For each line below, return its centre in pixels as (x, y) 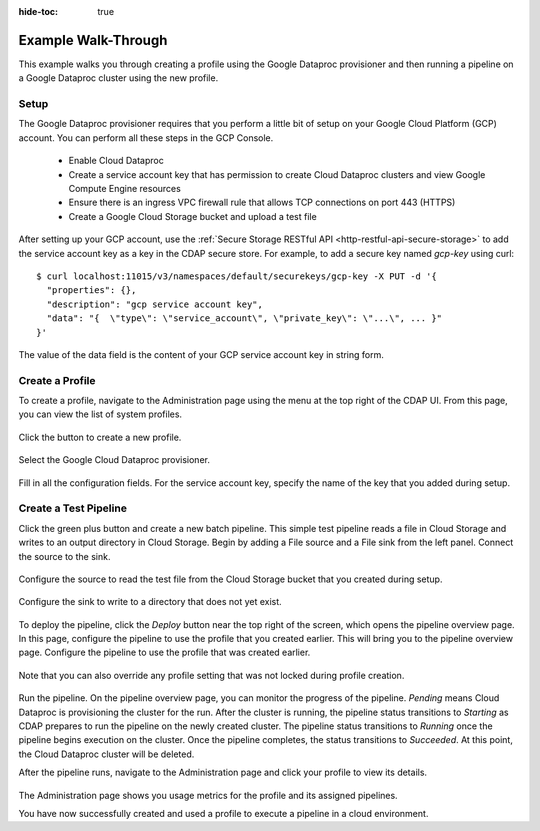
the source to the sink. (64, 556)
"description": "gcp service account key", (155, 304)
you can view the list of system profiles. (100, 414)
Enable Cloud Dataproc (116, 161)
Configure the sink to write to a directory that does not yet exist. (150, 602)
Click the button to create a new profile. (100, 437)
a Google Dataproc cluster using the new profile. (118, 78)
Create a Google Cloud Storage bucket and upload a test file (192, 216)
